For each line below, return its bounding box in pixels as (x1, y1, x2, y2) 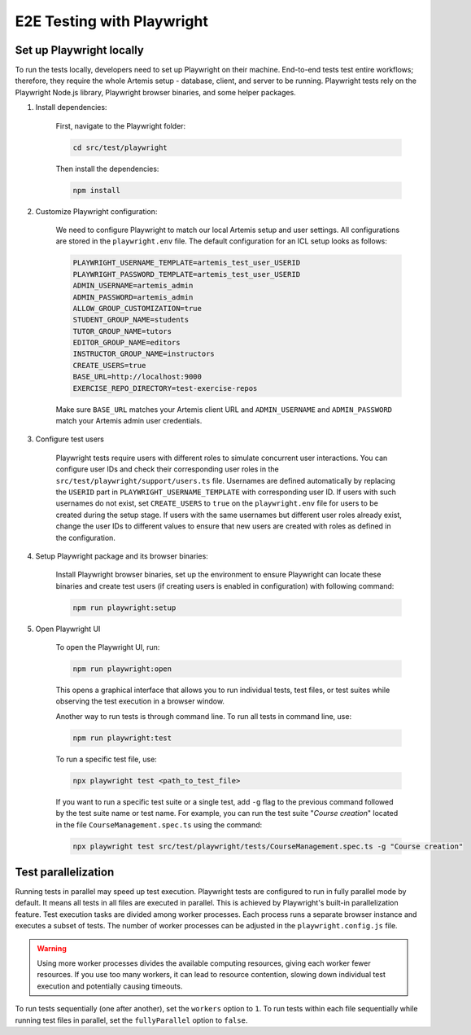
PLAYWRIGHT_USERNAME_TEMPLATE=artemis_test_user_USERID (72, 258, 301, 268)
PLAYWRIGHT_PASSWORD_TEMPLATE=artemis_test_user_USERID (72, 270, 301, 278)
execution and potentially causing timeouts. (37, 981, 183, 991)
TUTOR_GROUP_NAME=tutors (72, 327, 172, 335)
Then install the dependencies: (55, 164, 159, 173)
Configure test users (35, 434, 105, 444)
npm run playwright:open (72, 664, 172, 673)
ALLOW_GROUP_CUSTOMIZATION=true (72, 304, 203, 313)
